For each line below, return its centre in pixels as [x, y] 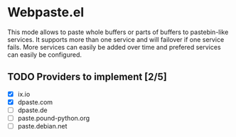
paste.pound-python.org [54, 118]
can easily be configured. [44, 55]
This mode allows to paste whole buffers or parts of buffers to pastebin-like [118, 32]
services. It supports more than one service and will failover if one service [116, 39]
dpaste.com [35, 102]
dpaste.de [32, 110]
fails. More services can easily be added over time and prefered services [114, 47]
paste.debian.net [42, 126]
